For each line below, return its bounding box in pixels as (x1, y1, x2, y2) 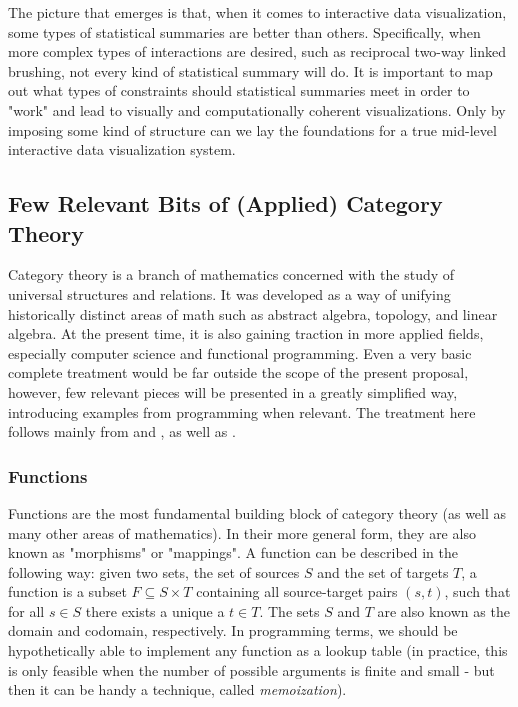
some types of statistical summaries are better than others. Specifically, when (8, 21, 481, 42)
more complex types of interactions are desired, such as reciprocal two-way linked (8, 41, 506, 62)
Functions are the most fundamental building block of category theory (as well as (8, 502, 507, 523)
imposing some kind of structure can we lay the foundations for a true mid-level (8, 119, 497, 140)
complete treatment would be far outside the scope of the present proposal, (8, 362, 469, 383)
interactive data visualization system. (8, 139, 236, 160)
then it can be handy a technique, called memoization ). (8, 679, 347, 700)
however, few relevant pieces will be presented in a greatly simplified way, (8, 381, 458, 402)
